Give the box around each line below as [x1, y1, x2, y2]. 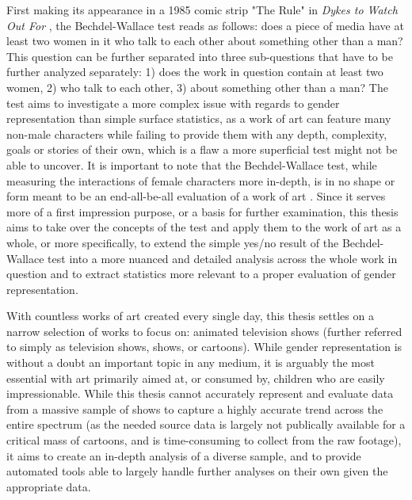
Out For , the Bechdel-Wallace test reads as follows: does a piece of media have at [6, 17, 404, 33]
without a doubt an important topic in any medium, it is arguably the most [6, 354, 375, 371]
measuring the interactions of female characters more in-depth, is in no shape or [6, 172, 395, 189]
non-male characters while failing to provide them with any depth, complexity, [6, 125, 387, 142]
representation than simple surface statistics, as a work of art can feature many [6, 110, 391, 127]
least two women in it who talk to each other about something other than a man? [6, 32, 403, 49]
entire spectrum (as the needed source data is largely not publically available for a [6, 416, 406, 433]
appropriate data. [6, 478, 91, 494]
